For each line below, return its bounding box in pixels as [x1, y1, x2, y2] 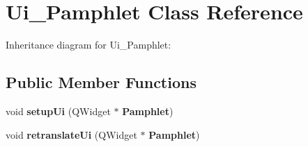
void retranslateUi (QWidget [6, 127, 137, 141]
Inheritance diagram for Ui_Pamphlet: [6, 37, 171, 52]
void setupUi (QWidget [6, 103, 111, 118]
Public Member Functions [6, 71, 197, 93]
